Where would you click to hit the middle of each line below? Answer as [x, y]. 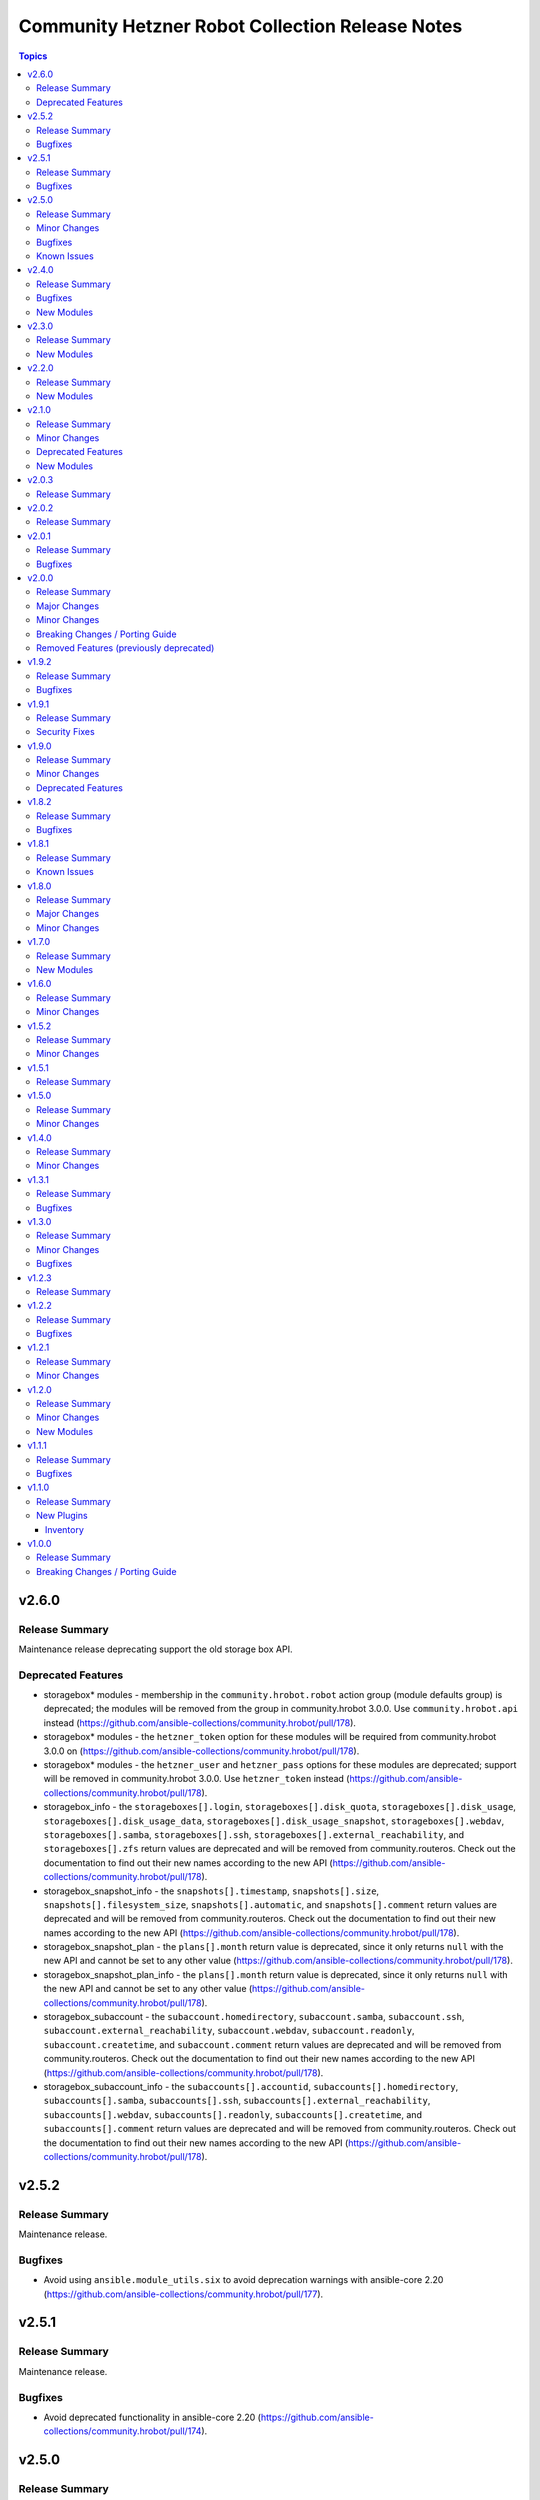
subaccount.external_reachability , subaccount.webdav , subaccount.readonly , [229, 2031]
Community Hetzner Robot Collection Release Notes [240, 26]
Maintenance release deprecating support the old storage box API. [155, 1649]
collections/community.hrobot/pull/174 [122, 2431]
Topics [33, 56]
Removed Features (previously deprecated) [125, 647]
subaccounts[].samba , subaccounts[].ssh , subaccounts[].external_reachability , [237, 2101]
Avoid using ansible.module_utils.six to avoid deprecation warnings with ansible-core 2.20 [243, 2280]
